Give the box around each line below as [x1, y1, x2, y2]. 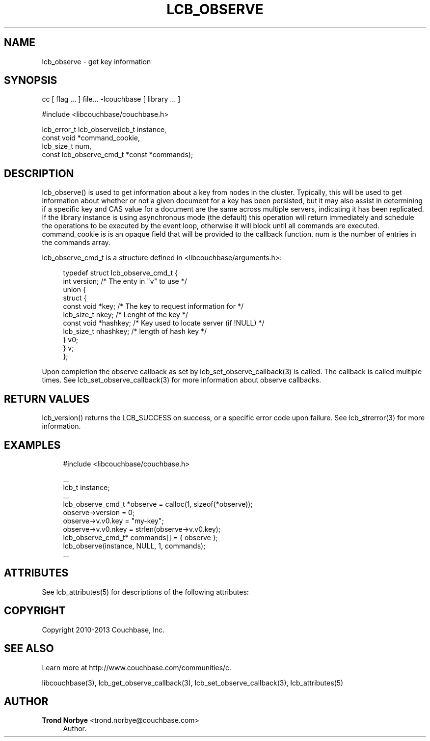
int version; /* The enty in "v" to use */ [63, 277, 187, 286]
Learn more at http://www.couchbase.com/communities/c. [42, 663, 232, 672]
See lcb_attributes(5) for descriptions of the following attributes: [42, 587, 249, 596]
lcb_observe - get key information [42, 57, 151, 66]
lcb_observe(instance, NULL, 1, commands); [63, 541, 206, 550]
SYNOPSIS [4, 74, 57, 87]
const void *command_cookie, [42, 134, 140, 142]
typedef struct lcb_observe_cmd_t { [63, 269, 178, 277]
